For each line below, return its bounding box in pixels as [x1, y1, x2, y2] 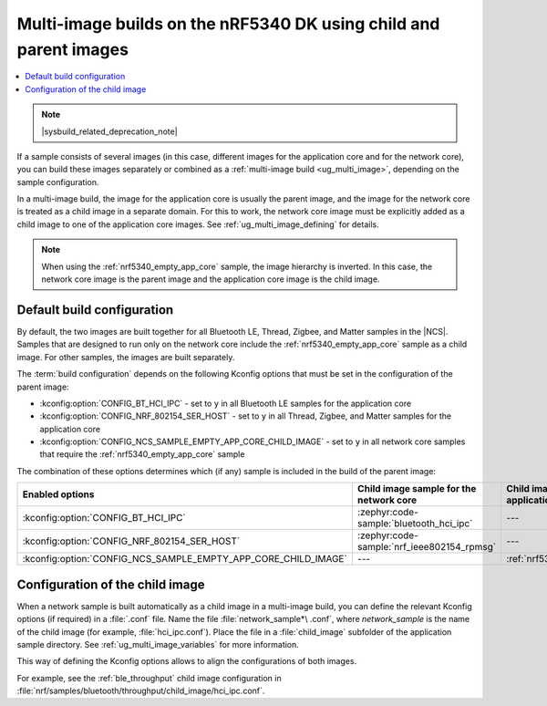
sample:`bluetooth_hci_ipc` [356, 517, 473, 530]
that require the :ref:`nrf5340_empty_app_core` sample [39, 449, 245, 460]
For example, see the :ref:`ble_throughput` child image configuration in [16, 672, 282, 683]
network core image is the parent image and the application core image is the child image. [41, 274, 380, 285]
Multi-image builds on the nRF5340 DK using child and [16, 14, 440, 34]
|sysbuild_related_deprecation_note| [41, 126, 178, 137]
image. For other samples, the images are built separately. [16, 351, 235, 362]
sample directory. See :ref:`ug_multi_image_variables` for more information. [16, 639, 300, 649]
